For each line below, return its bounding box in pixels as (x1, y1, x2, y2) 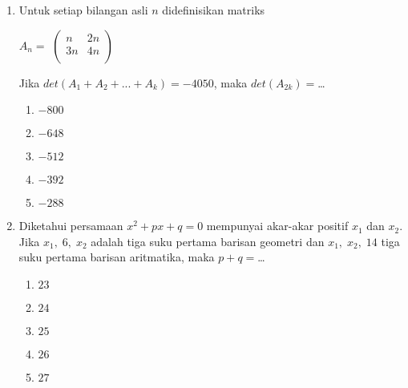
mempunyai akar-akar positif (206, 217, 349, 234)
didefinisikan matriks (162, 2, 265, 18)
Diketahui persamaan (18, 217, 123, 234)
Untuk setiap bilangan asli (18, 2, 148, 18)
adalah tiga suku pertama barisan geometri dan (91, 232, 325, 249)
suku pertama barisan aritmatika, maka (18, 249, 215, 265)
